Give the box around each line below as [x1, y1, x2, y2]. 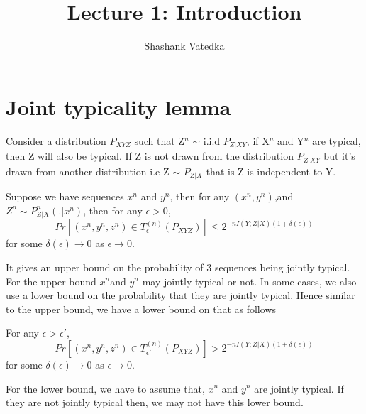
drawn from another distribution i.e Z [6, 163, 170, 178]
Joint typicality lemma [6, 92, 231, 121]
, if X [246, 133, 270, 148]
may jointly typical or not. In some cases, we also [142, 273, 357, 288]
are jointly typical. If [254, 381, 344, 396]
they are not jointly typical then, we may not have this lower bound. [6, 395, 304, 410]
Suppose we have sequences [6, 189, 124, 204]
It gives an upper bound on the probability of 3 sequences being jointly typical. [6, 259, 350, 274]
